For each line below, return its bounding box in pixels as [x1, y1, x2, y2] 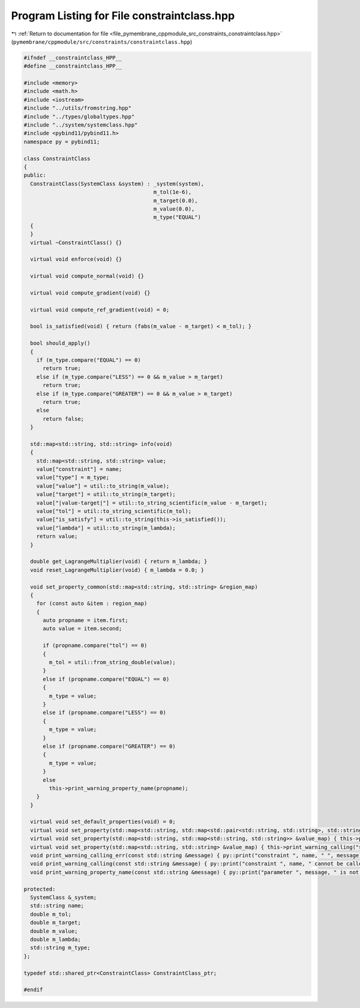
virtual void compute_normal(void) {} [30, 273, 144, 280]
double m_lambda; [30, 936, 81, 943]
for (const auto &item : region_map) [36, 600, 148, 607]
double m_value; [30, 928, 78, 934]
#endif [23, 986, 43, 993]
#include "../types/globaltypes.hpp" [23, 113, 135, 120]
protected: [23, 886, 56, 892]
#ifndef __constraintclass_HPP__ [23, 54, 122, 61]
